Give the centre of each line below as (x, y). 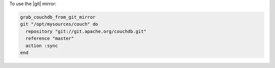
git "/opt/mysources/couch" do (59, 24)
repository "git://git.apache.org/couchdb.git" (86, 31)
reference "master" (50, 39)
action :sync (42, 45)
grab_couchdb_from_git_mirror (58, 17)
